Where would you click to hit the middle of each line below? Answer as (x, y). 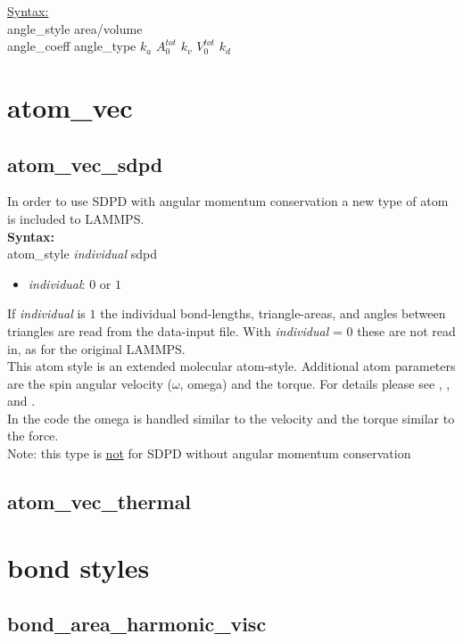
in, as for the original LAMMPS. (96, 348)
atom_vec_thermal (99, 502)
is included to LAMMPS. (76, 218)
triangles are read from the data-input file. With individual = (175, 330)
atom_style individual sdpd (83, 254)
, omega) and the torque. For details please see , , (315, 383)
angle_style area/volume (75, 28)
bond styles (79, 567)
